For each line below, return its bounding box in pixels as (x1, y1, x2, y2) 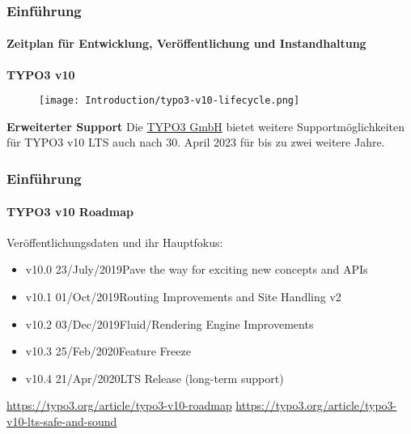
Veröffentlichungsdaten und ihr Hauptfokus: (6, 233, 223, 250)
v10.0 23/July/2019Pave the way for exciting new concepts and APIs (25, 261, 368, 278)
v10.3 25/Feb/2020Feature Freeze (25, 343, 191, 360)
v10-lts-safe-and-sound (6, 412, 117, 429)
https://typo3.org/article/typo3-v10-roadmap (6, 397, 232, 414)
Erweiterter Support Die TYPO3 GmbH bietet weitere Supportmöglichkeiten (6, 117, 405, 134)
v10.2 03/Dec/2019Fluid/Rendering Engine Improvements (25, 315, 314, 332)
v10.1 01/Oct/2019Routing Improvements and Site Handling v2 (25, 287, 341, 304)
